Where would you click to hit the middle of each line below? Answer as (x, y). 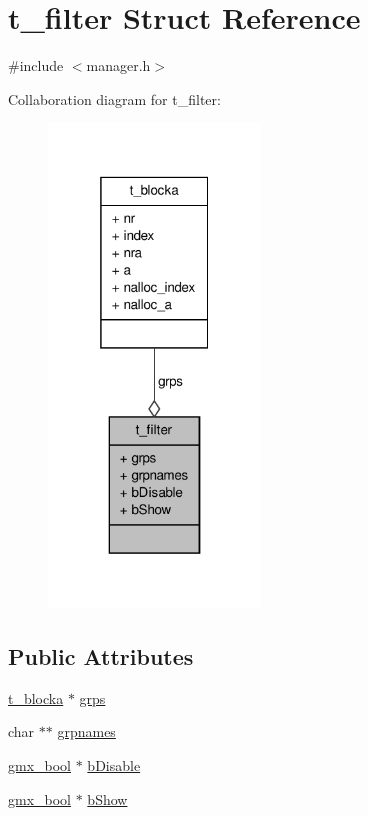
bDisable (114, 765)
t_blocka (36, 697)
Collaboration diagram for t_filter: (114, 98)
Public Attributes (101, 656)
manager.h (118, 65)
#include (36, 65)
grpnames (86, 731)
